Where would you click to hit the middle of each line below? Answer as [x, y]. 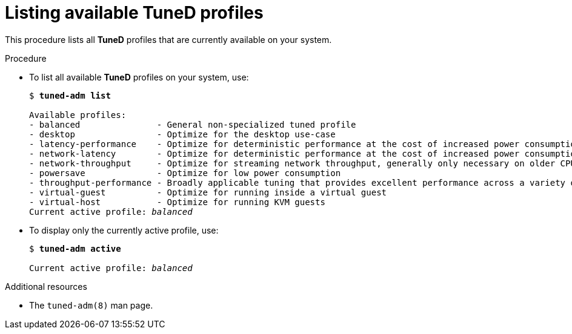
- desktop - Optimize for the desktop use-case [182, 134]
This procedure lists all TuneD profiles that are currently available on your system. [168, 39]
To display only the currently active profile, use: [124, 230]
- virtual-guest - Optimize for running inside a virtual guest [208, 192]
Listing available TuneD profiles [134, 13]
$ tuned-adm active [75, 248]
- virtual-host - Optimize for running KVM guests [177, 202]
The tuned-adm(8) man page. [91, 305]
